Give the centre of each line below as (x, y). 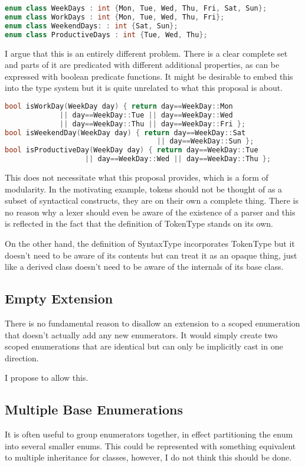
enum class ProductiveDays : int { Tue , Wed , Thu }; (106, 35)
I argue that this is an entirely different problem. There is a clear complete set (146, 53)
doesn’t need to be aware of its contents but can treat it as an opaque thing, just (151, 255)
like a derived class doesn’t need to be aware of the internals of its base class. (144, 267)
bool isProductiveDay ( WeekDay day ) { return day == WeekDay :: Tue (132, 150)
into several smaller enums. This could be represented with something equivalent (150, 445)
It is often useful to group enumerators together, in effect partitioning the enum (149, 434)
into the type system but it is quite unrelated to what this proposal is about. (144, 88)
